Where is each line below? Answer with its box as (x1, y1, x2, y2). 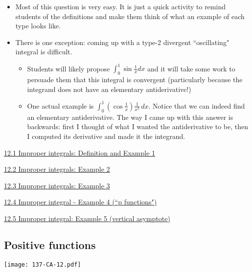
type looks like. (15, 21, 61, 31)
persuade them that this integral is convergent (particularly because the (27, 74, 243, 85)
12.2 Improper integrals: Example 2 (4, 164, 110, 174)
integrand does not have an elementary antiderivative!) (27, 84, 191, 94)
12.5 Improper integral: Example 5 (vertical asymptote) (4, 213, 170, 223)
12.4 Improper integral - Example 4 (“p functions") (4, 197, 157, 207)
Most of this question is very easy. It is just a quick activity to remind (15, 1, 226, 11)
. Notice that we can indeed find (148, 100, 245, 111)
